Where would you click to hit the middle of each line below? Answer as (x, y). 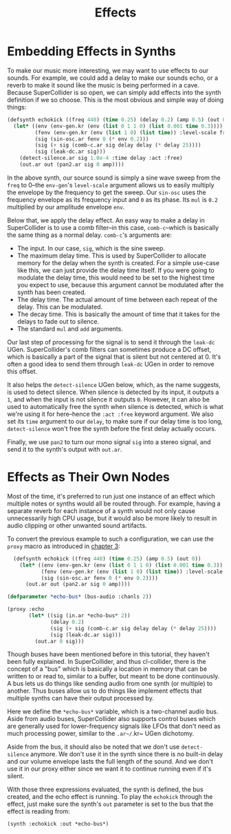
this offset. (22, 371)
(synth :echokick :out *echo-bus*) (58, 824)
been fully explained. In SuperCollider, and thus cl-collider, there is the (107, 662)
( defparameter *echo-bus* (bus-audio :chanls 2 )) (80, 597)
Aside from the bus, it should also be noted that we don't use (93, 747)
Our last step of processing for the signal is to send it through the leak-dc (111, 342)
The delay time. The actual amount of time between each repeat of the (117, 299)
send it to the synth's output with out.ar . (65, 449)
